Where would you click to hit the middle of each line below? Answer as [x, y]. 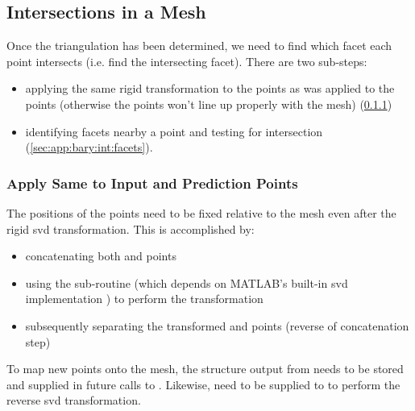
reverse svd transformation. [74, 400]
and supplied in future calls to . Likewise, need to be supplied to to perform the [203, 384]
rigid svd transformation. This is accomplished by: [131, 228]
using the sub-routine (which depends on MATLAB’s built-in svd [187, 282]
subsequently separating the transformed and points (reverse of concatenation [217, 325]
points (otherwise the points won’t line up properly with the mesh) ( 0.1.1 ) [209, 104]
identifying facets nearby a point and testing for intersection [174, 131]
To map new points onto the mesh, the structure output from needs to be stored [205, 369]
